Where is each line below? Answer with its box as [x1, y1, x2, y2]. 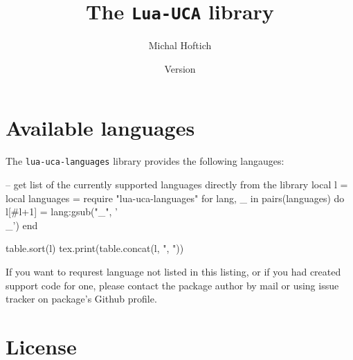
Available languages [6, 114, 195, 142]
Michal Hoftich [148, 38, 212, 53]
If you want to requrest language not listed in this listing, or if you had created [6, 264, 341, 278]
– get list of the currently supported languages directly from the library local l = [6, 177, 348, 192]
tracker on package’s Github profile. [6, 291, 157, 306]
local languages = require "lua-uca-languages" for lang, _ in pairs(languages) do [6, 190, 345, 205]
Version [164, 61, 196, 75]
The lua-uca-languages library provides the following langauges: [6, 154, 284, 168]
